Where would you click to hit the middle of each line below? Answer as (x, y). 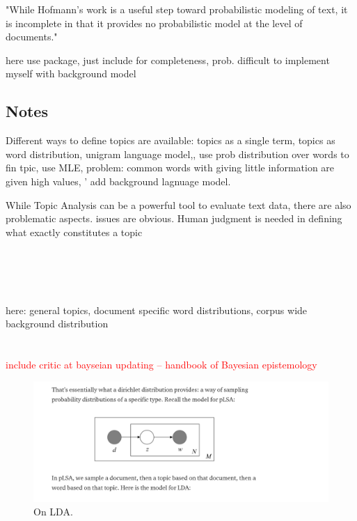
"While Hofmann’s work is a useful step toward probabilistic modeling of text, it (177, 9)
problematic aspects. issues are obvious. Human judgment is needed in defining (174, 218)
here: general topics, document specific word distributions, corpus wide (157, 310)
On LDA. (53, 512)
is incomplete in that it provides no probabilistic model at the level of (154, 23)
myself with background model (71, 73)
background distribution (57, 324)
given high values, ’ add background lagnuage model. (118, 181)
